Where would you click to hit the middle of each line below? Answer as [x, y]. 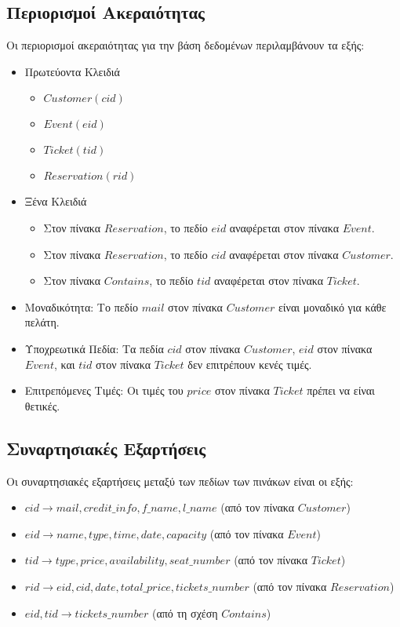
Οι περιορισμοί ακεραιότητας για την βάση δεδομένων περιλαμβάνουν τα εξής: [185, 45]
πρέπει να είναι [341, 390]
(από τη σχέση [185, 612]
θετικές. [42, 405]
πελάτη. [42, 322]
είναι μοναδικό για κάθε [332, 306]
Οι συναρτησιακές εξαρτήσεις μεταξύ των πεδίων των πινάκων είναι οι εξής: [180, 481]
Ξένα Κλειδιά [56, 201]
